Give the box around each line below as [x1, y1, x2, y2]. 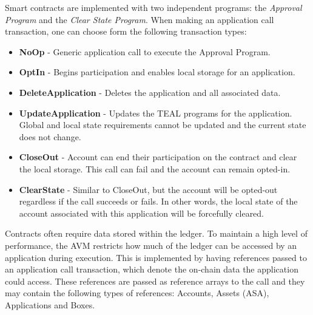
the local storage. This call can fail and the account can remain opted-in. [19, 162, 291, 175]
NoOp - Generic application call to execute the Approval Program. [19, 45, 271, 58]
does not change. [19, 130, 81, 143]
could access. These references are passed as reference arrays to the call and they [5, 274, 305, 287]
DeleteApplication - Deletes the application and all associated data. [19, 86, 281, 98]
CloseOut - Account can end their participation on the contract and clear [19, 151, 297, 163]
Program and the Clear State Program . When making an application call [5, 13, 274, 25]
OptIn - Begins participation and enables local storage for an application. [19, 66, 295, 78]
